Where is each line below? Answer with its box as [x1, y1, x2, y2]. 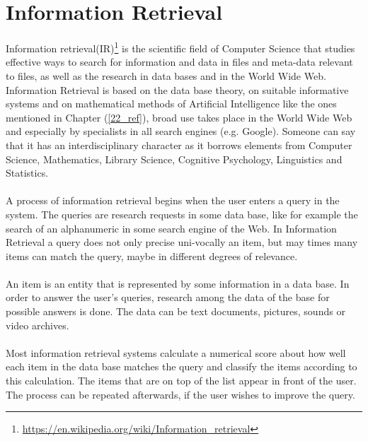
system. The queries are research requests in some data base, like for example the [6, 206, 358, 221]
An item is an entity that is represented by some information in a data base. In [6, 276, 350, 290]
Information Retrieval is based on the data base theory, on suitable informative [6, 82, 349, 97]
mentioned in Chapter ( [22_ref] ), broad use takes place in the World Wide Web [6, 110, 352, 124]
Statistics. [6, 165, 49, 180]
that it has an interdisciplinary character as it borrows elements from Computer [6, 137, 352, 152]
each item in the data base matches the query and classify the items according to [6, 359, 357, 374]
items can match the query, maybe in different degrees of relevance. [6, 248, 298, 263]
